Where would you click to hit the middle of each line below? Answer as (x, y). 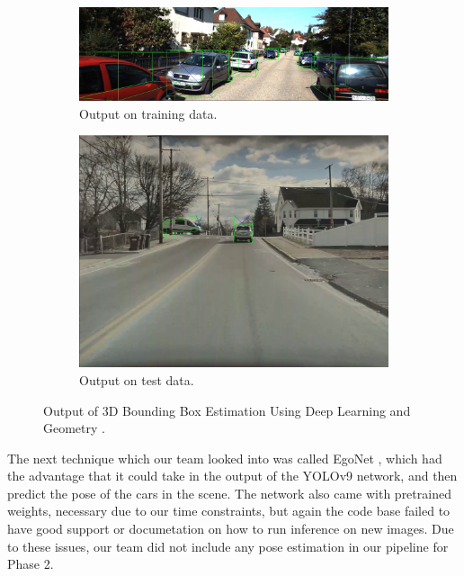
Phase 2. (31, 564)
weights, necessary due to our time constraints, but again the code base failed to (229, 511)
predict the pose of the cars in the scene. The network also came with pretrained (229, 493)
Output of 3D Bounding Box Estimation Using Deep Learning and (227, 410)
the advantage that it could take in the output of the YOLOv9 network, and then (232, 476)
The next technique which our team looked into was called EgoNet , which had (225, 458)
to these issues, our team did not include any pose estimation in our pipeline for (228, 546)
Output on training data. (148, 113)
